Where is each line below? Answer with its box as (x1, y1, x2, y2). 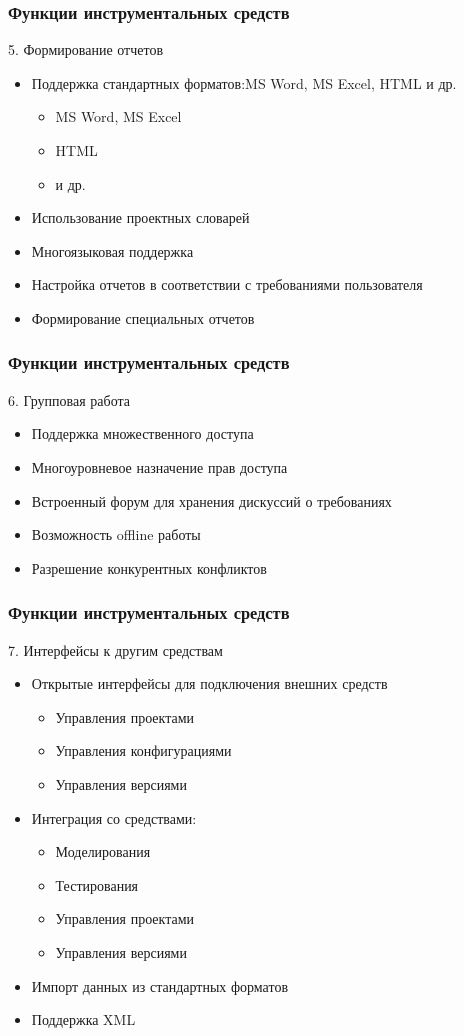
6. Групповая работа (8, 389, 130, 410)
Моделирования (55, 841, 151, 862)
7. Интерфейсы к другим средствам (8, 639, 223, 660)
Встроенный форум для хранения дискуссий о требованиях (31, 490, 392, 511)
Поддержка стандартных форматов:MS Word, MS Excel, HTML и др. (31, 72, 457, 93)
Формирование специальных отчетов (31, 307, 255, 328)
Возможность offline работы (31, 524, 201, 545)
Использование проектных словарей (31, 207, 250, 228)
